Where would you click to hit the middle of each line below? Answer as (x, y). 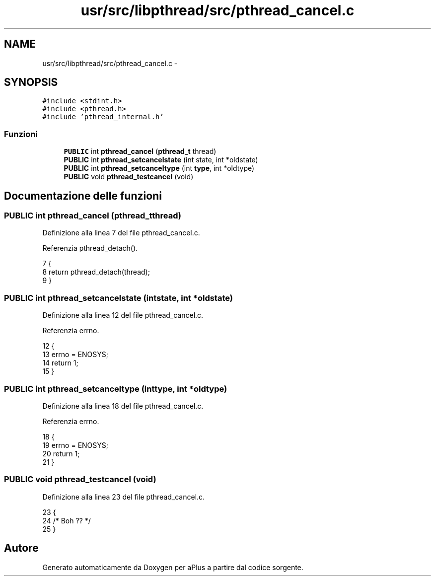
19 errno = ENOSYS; (75, 445)
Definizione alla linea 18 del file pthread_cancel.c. (123, 406)
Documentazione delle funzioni (83, 196)
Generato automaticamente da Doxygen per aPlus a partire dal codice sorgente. (173, 567)
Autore (21, 548)
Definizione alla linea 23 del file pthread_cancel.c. (124, 497)
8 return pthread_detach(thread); (96, 272)
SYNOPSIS (31, 82)
